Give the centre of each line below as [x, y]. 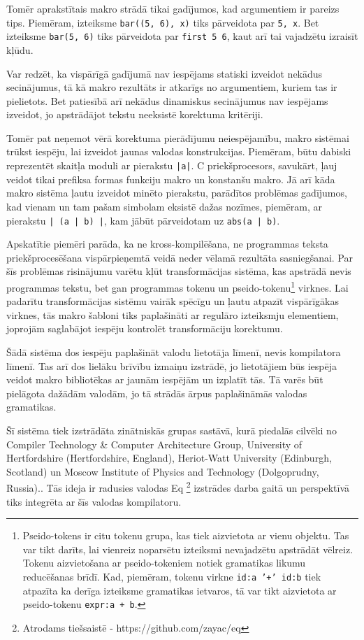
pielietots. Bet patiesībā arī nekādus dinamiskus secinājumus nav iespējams [167, 100]
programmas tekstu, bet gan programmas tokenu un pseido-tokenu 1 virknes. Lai [177, 286]
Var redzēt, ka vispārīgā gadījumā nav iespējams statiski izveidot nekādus [165, 73]
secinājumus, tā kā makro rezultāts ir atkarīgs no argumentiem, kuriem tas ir [172, 87]
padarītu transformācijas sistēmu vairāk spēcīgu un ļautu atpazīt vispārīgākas [173, 301]
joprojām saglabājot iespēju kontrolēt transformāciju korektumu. [145, 328]
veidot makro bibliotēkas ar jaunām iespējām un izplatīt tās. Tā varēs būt [165, 379]
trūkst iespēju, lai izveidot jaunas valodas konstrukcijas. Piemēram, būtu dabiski [179, 151]
